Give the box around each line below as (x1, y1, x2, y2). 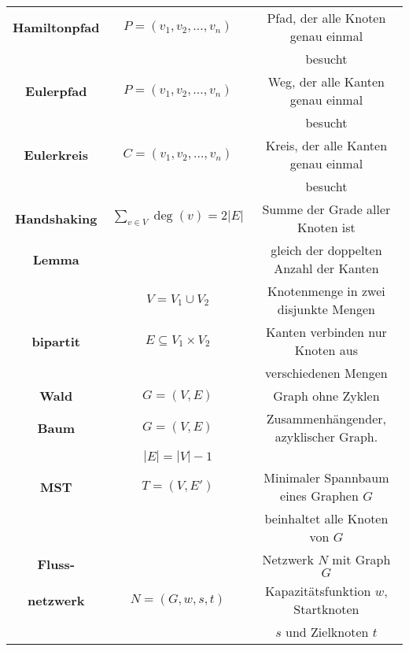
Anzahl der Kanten (274, 259, 379, 277)
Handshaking (15, 209, 98, 227)
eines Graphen (280, 486, 359, 505)
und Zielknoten (286, 623, 369, 641)
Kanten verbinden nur (265, 323, 387, 341)
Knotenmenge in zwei (267, 282, 385, 300)
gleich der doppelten (271, 241, 382, 259)
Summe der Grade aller (262, 200, 391, 218)
